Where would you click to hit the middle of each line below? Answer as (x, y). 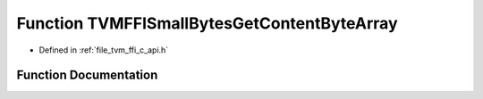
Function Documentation (87, 75)
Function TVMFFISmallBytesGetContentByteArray (207, 23)
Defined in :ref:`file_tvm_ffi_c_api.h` (104, 50)
